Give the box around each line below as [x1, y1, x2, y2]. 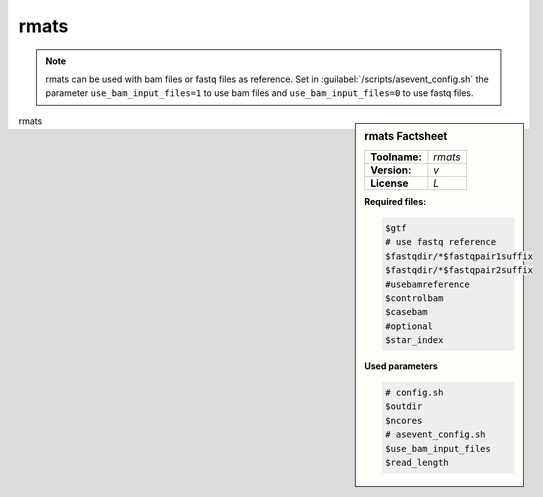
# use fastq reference [385, 236, 497, 248]
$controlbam [385, 292, 444, 304]
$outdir [385, 401, 423, 412]
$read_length [385, 457, 449, 469]
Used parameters [364, 360, 439, 372]
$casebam [385, 306, 429, 318]
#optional [385, 320, 434, 332]
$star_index [385, 335, 444, 346]
